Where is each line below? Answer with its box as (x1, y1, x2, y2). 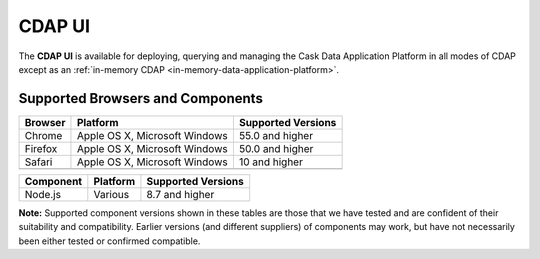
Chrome (24, 128, 63, 142)
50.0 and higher (238, 141, 314, 155)
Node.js (24, 187, 62, 201)
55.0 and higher (238, 128, 314, 142)
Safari (24, 155, 53, 169)
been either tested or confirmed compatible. (18, 235, 201, 247)
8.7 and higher (146, 187, 215, 201)
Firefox (24, 141, 58, 155)
